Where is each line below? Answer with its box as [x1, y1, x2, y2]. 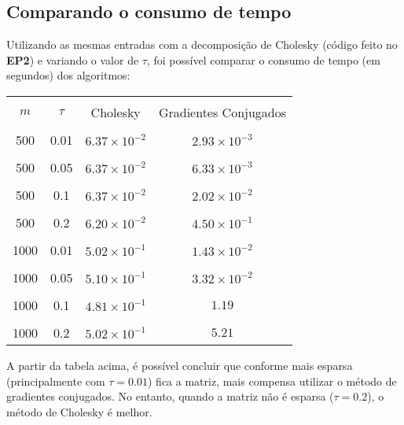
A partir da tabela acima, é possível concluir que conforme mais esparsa [6, 357, 353, 373]
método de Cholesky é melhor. [6, 403, 152, 419]
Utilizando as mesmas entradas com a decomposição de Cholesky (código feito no [6, 36, 398, 53]
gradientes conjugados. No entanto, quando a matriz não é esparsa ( [6, 388, 334, 405]
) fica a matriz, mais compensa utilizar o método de [148, 372, 397, 389]
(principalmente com [6, 372, 105, 389]
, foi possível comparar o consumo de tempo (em [146, 51, 380, 68]
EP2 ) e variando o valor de [6, 51, 139, 68]
